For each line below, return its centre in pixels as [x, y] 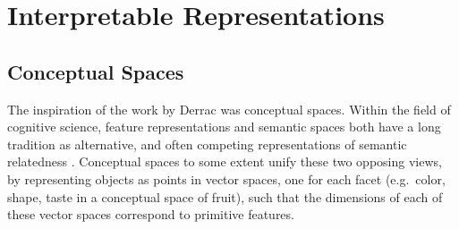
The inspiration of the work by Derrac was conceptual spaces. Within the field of [229, 109]
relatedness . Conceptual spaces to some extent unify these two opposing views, [225, 161]
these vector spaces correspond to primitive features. [151, 214]
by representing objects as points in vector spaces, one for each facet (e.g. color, [226, 178]
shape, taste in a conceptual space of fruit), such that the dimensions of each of [225, 196]
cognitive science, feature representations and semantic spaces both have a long [224, 127]
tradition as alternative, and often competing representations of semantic [207, 144]
